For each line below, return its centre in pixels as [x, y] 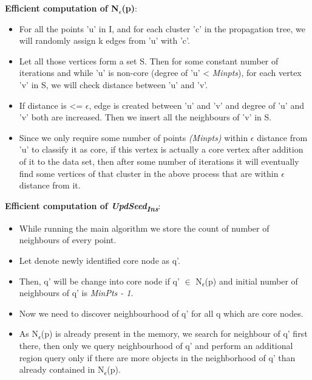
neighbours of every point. [68, 240]
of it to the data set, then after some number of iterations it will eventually [159, 161]
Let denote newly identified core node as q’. [100, 261]
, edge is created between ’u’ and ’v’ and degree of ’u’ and [196, 105]
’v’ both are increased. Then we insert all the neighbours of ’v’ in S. [145, 117]
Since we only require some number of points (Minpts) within [134, 137]
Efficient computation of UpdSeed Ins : [83, 206]
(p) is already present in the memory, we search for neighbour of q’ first [174, 333]
